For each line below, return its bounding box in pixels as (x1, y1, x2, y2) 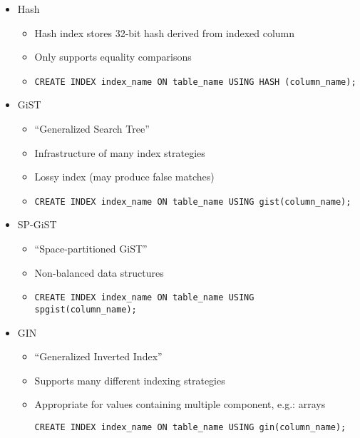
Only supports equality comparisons (34, 49, 192, 64)
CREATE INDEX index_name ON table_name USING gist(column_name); (34, 196, 351, 207)
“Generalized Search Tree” (34, 121, 150, 136)
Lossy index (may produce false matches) (34, 169, 215, 184)
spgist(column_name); (34, 304, 137, 315)
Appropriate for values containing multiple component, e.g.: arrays (34, 397, 326, 412)
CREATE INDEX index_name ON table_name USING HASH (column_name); (34, 76, 356, 87)
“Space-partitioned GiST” (34, 241, 148, 256)
